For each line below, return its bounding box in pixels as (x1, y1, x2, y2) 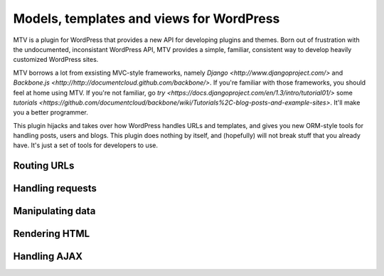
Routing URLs (13, 160, 75, 172)
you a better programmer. (13, 108, 88, 117)
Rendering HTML (13, 228, 90, 240)
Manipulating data (13, 205, 96, 217)
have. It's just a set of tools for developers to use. (13, 141, 158, 149)
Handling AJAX (13, 250, 83, 262)
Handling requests (13, 182, 97, 195)
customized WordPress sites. (13, 55, 99, 64)
